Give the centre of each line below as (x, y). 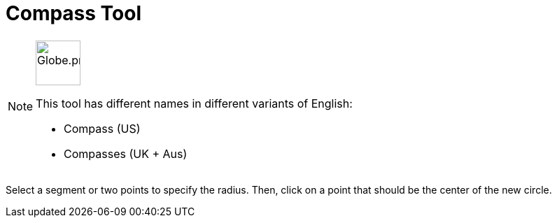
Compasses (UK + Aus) (126, 153)
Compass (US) (102, 128)
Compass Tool (74, 13)
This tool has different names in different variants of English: (194, 103)
